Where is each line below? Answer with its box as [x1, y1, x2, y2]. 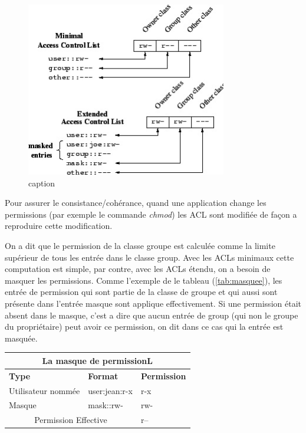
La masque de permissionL [42, 354, 153, 366]
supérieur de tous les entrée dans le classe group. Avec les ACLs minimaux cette [5, 251, 294, 263]
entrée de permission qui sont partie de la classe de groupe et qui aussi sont [5, 286, 278, 298]
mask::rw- [88, 399, 123, 411]
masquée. [5, 332, 38, 344]
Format [88, 369, 119, 382]
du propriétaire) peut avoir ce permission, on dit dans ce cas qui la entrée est [5, 320, 284, 333]
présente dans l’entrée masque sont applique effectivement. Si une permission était [5, 297, 301, 309]
